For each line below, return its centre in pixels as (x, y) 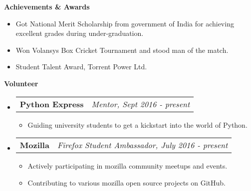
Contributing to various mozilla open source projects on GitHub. (127, 182)
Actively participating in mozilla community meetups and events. (127, 166)
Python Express (52, 104)
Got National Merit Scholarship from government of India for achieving (125, 23)
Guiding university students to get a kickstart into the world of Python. (137, 124)
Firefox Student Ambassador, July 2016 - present (142, 145)
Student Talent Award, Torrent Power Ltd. (81, 67)
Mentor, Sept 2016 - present (141, 104)
